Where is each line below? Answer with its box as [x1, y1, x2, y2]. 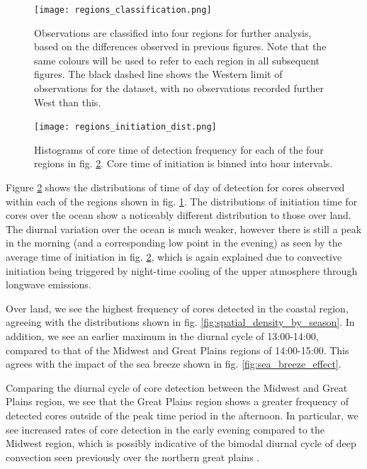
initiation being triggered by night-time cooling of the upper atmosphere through [6, 263, 358, 278]
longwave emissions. [6, 277, 91, 292]
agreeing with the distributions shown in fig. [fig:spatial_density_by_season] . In [6, 315, 355, 329]
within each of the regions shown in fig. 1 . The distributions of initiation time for [6, 193, 358, 208]
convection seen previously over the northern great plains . [6, 449, 260, 464]
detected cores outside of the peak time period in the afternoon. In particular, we [6, 407, 358, 422]
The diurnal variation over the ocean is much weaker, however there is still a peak [6, 221, 362, 236]
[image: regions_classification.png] [34, 5, 212, 15]
